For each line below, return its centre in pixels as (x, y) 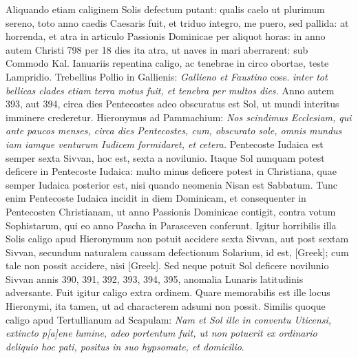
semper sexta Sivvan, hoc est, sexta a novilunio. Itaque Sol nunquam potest (165, 157)
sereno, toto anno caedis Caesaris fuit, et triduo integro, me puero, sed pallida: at (177, 22)
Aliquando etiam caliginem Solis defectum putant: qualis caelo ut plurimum (165, 9)
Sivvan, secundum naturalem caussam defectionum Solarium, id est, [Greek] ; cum (177, 252)
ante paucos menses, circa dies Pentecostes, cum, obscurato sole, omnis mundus (174, 130)
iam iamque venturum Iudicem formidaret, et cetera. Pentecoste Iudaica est (165, 144)
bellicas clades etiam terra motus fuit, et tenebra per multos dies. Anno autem (170, 90)
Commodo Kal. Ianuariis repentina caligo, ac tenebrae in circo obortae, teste (167, 63)
